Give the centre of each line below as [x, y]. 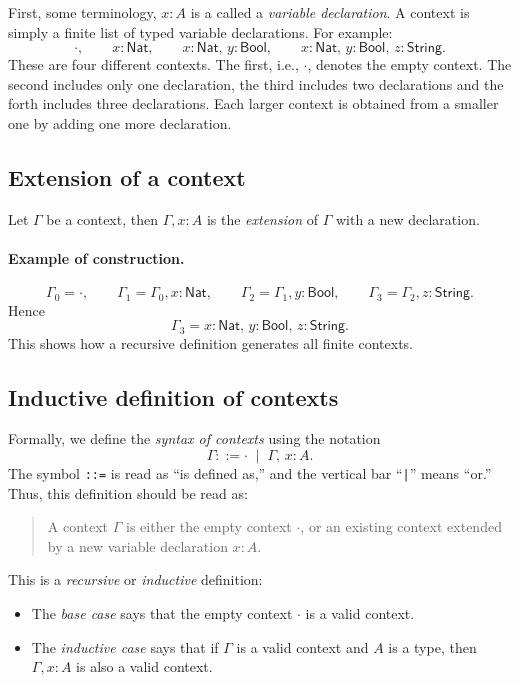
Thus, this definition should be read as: [128, 492]
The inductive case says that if [125, 646]
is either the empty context [209, 526]
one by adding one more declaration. [120, 122]
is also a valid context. [144, 666]
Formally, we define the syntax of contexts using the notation [194, 438]
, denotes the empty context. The [409, 64]
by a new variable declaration [137, 545]
